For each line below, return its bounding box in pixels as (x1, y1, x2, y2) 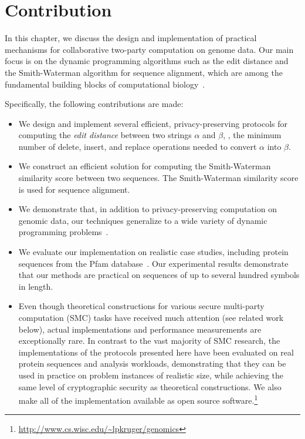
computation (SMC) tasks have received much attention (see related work (18, 311, 284, 323)
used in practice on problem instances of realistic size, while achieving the (18, 368, 283, 381)
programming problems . (18, 226, 109, 238)
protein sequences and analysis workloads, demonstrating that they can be (18, 357, 286, 370)
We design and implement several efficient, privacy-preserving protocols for (18, 117, 288, 129)
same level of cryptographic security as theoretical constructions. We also (18, 380, 282, 393)
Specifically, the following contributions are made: (5, 98, 184, 110)
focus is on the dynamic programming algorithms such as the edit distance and (5, 55, 289, 67)
